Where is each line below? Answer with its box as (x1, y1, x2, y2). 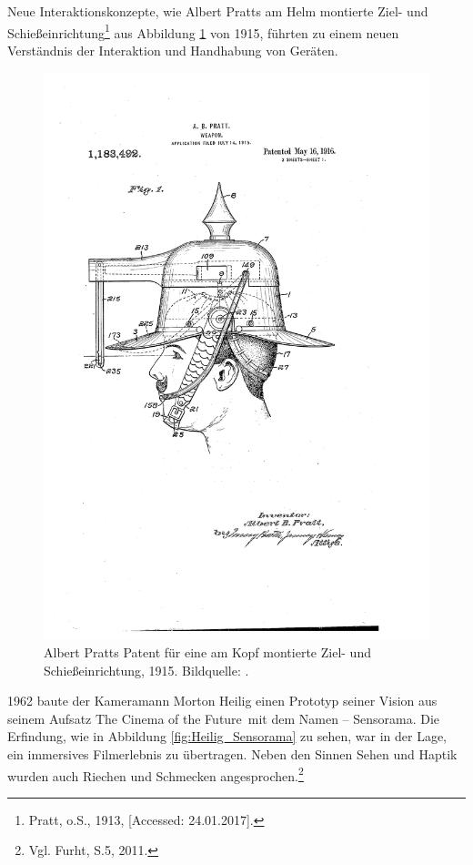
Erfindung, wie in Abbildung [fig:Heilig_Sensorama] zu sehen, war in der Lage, (7, 727, 447, 746)
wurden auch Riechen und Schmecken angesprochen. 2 (7, 763, 304, 785)
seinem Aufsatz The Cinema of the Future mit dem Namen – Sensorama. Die (7, 708, 440, 728)
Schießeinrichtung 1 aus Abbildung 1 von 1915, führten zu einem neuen (7, 20, 399, 42)
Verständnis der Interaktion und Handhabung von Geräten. (7, 40, 338, 59)
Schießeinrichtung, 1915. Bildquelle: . (44, 660, 249, 679)
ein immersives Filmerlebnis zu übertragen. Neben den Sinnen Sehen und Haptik (7, 744, 458, 763)
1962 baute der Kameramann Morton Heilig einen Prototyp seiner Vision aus (7, 691, 438, 710)
